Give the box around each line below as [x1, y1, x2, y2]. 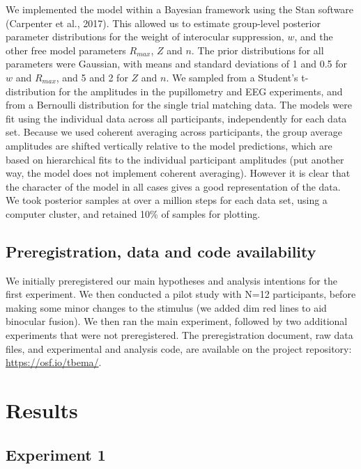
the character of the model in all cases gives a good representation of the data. [6, 179, 341, 193]
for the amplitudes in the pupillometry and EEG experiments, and [59, 84, 343, 98]
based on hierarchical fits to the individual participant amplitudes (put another [6, 152, 344, 166]
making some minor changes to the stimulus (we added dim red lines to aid [6, 300, 327, 315]
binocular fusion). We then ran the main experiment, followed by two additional [6, 314, 348, 328]
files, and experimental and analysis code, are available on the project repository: [6, 341, 352, 356]
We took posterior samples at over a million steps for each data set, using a [6, 193, 328, 207]
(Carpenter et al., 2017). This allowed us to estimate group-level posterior [6, 15, 321, 30]
